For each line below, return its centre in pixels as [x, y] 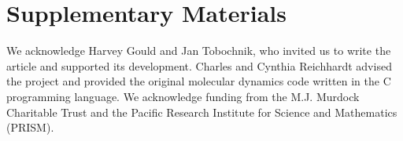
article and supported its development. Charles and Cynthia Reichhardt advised [199, 65]
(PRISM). [30, 127]
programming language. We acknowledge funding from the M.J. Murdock [183, 96]
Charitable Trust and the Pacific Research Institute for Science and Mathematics [202, 112]
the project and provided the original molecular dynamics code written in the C [199, 81]
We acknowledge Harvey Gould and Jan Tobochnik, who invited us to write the [199, 51]
